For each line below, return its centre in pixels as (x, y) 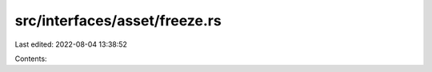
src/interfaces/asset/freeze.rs (118, 21)
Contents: (31, 59)
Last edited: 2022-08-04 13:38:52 (71, 44)
